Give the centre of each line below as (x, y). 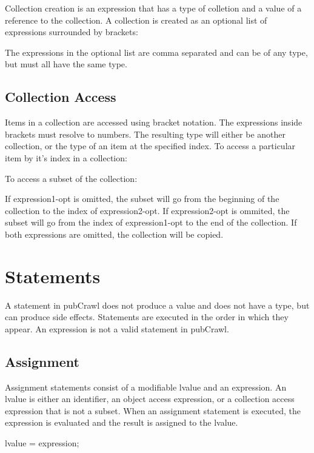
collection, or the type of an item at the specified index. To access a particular (150, 146)
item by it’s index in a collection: (66, 157)
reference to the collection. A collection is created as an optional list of (136, 20)
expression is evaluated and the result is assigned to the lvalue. (122, 422)
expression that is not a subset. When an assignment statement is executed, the (153, 410)
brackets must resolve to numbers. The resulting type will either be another (145, 134)
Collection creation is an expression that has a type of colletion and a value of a (153, 8)
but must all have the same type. (66, 64)
